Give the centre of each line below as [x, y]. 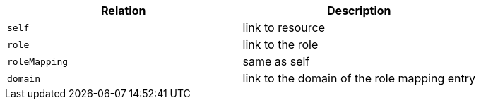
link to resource [284, 27]
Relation [124, 11]
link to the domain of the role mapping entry [359, 78]
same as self [276, 61]
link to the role [280, 44]
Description [359, 11]
